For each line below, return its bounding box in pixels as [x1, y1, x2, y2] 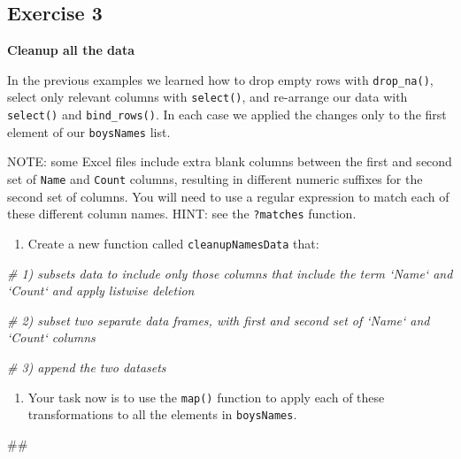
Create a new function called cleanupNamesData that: [27, 233, 319, 252]
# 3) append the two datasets [7, 357, 166, 376]
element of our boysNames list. [7, 122, 171, 141]
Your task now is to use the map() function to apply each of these [27, 387, 385, 406]
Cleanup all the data [7, 41, 134, 59]
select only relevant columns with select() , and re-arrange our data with [7, 88, 408, 106]
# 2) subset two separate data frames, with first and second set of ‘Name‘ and [7, 310, 430, 329]
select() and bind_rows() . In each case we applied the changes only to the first [7, 105, 447, 124]
